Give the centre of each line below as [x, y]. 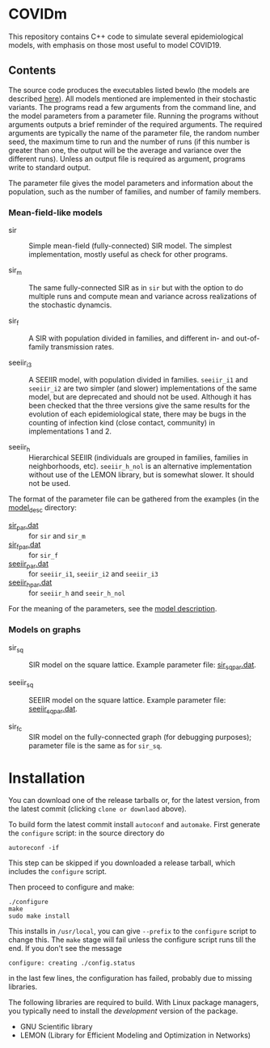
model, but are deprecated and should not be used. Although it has [140, 397]
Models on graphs [44, 630]
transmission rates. [82, 347]
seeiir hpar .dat [30, 583]
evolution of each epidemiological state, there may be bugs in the [137, 414]
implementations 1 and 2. [70, 431]
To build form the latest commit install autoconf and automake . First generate [134, 825]
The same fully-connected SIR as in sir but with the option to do [136, 287]
